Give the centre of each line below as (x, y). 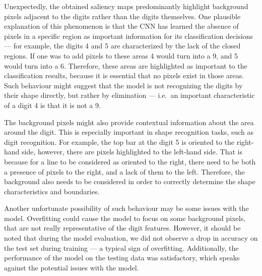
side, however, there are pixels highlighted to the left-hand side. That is (132, 152)
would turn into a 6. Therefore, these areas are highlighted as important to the (126, 65)
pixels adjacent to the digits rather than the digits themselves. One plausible (122, 16)
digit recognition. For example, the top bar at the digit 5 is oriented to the (119, 142)
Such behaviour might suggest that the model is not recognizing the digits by (123, 85)
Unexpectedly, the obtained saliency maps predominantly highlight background (126, 6)
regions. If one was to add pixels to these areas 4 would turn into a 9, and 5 (121, 55)
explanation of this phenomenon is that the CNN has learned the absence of (121, 26)
